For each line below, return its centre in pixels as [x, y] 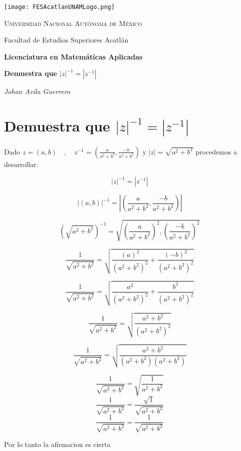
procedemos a [216, 151]
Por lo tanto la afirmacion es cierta [57, 444]
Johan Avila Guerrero [37, 91]
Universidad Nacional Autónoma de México [73, 23]
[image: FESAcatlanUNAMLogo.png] [59, 7]
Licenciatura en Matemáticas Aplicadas [73, 56]
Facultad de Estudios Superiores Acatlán [66, 40]
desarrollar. [21, 164]
